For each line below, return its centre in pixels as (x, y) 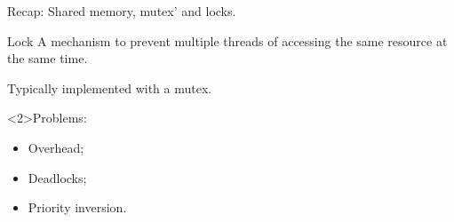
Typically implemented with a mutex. (110, 87)
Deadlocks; (57, 177)
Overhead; (56, 147)
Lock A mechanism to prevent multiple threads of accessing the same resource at (227, 40)
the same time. (48, 58)
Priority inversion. (77, 207)
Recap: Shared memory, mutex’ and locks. (122, 11)
